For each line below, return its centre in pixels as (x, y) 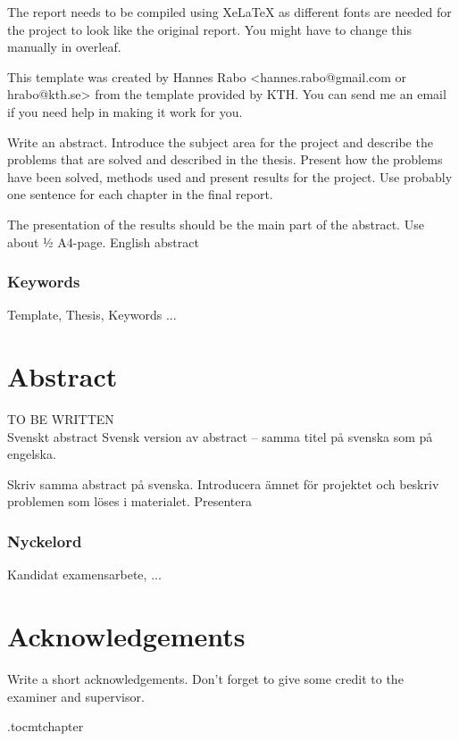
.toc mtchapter (46, 726)
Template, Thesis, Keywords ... (92, 315)
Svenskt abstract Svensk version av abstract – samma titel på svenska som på (220, 436)
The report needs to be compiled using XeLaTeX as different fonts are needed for (229, 12)
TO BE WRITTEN (61, 419)
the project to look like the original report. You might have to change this (209, 29)
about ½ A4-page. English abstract (103, 241)
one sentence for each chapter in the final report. (140, 194)
